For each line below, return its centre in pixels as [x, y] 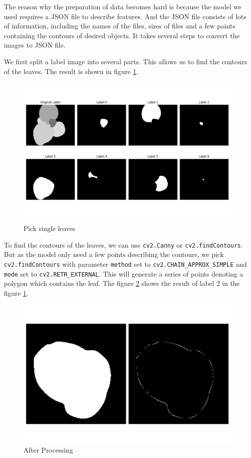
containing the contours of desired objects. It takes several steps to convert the [122, 35]
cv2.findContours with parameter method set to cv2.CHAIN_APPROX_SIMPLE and [125, 264]
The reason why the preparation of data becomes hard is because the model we [123, 6]
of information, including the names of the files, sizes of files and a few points [120, 26]
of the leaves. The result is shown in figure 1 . [71, 71]
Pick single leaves [49, 228]
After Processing [48, 450]
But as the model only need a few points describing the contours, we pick [114, 254]
